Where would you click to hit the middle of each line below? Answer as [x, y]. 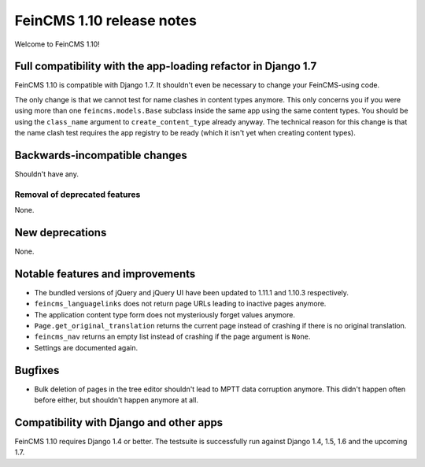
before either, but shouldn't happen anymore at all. [116, 400]
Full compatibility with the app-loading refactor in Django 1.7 [166, 67]
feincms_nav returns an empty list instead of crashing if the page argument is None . [172, 337]
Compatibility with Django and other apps [119, 423]
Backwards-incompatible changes [101, 155]
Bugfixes [37, 370]
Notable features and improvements [105, 274]
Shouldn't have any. [46, 174]
